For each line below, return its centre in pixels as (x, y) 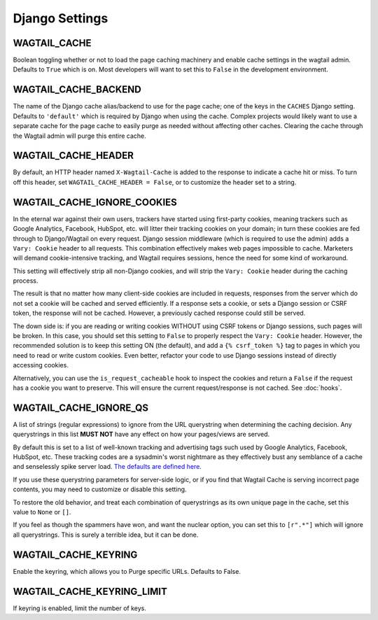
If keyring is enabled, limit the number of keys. (80, 608)
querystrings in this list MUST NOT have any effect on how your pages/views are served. (141, 435)
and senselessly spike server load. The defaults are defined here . (107, 467)
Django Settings (61, 18)
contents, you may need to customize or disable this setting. (100, 489)
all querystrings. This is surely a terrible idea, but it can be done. (106, 535)
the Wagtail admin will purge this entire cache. (79, 136)
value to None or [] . (42, 512)
